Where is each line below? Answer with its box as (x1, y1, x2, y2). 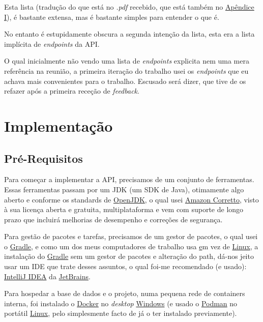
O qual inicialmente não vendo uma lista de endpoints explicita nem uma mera (4, 55, 249, 66)
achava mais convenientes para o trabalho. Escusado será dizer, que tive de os (4, 75, 246, 86)
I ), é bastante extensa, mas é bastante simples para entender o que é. (4, 11, 219, 22)
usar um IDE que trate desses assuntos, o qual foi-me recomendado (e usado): (4, 261, 247, 272)
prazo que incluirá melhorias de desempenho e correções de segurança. (4, 214, 223, 224)
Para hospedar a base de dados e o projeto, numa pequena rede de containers (4, 288, 245, 299)
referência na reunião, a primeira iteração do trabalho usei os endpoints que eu (4, 65, 249, 76)
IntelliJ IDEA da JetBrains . (4, 271, 91, 281)
